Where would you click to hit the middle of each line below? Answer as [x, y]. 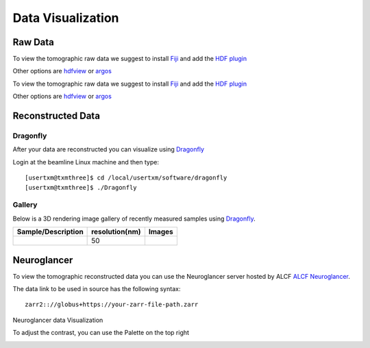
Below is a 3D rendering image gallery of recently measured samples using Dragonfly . [134, 219]
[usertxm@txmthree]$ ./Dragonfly [81, 187]
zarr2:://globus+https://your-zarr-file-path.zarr [112, 304]
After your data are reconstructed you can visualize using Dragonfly [109, 149]
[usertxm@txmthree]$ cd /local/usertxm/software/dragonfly [126, 178]
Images [161, 232]
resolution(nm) [116, 232]
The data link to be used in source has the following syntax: [97, 289]
